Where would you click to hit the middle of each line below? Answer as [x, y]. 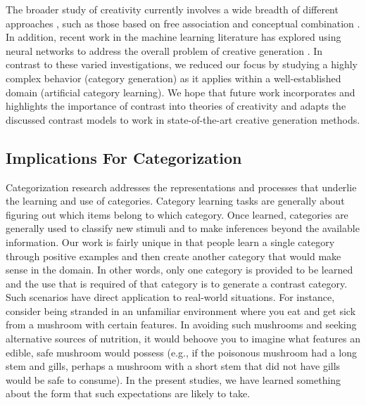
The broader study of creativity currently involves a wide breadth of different [172, 9]
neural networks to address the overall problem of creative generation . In [164, 50]
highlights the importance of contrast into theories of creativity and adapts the [176, 106]
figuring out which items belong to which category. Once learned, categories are [177, 214]
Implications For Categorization [124, 157]
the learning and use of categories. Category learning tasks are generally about [175, 201]
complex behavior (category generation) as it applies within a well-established [173, 78]
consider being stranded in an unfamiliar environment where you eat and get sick [181, 310]
